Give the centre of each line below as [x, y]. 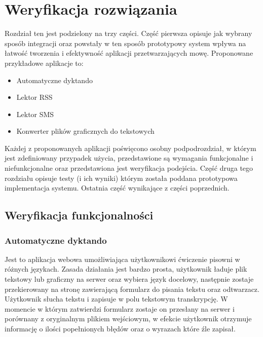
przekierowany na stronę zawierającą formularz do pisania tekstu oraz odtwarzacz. [132, 289]
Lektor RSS [34, 97]
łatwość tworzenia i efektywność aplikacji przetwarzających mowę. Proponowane [129, 53]
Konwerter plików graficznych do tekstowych [85, 131]
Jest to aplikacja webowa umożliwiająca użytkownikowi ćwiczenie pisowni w [122, 259]
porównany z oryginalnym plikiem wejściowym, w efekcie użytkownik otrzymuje [128, 319]
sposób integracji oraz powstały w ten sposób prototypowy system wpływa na [125, 43]
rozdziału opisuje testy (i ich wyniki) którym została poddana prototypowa [121, 178]
